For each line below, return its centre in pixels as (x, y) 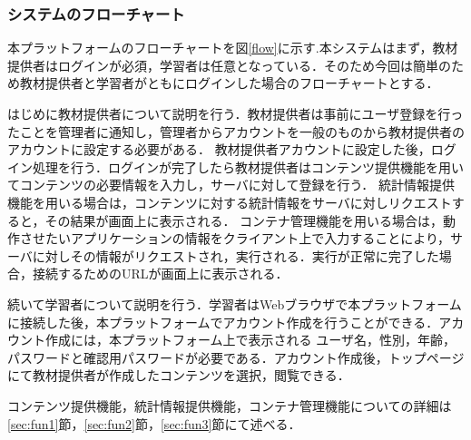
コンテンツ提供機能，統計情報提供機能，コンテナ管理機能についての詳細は (230, 405)
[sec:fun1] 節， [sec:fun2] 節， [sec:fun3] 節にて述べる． (154, 423)
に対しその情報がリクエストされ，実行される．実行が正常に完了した (235, 255)
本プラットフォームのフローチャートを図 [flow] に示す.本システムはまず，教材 (233, 48)
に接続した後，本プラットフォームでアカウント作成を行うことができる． (223, 322)
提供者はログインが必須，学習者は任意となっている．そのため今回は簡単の (229, 65)
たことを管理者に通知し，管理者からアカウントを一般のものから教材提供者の (236, 131)
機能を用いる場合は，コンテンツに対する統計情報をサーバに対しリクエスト (230, 202)
